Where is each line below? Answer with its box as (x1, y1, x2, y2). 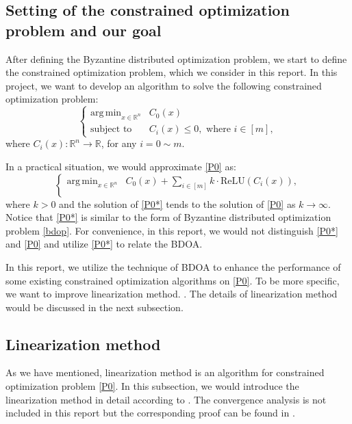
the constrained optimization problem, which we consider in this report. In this (5, 65, 338, 79)
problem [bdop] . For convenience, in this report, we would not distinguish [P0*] (5, 223, 338, 237)
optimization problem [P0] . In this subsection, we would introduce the (5, 379, 299, 393)
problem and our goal (5, 19, 162, 40)
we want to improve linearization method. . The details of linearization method (5, 287, 338, 301)
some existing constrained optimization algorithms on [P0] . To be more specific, (5, 273, 340, 287)
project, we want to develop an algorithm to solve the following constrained (5, 78, 322, 92)
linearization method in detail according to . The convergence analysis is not (5, 392, 327, 406)
